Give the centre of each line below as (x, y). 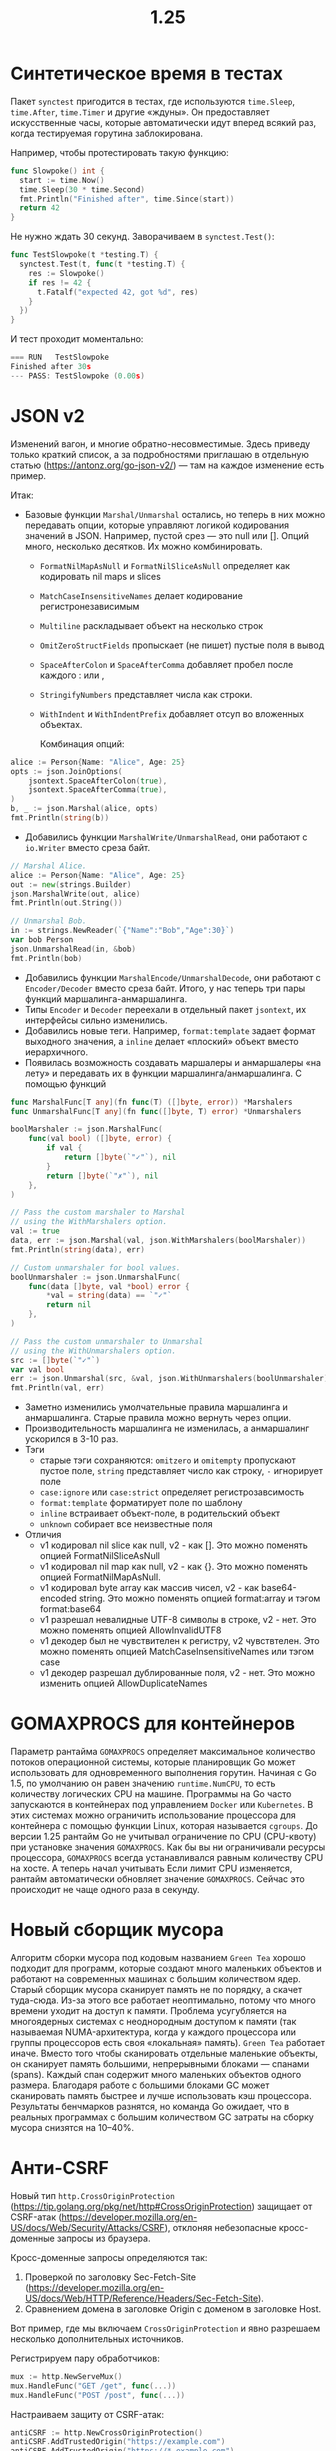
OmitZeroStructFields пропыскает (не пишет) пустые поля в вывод (182, 645)
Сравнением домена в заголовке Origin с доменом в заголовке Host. (173, 2308)
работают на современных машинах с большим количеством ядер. (156, 1979)
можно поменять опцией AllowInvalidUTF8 (130, 1630)
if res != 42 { (60, 282)
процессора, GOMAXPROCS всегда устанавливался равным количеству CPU (167, 1858)
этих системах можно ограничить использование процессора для (153, 1815)
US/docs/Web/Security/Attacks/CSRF (87, 2227)
